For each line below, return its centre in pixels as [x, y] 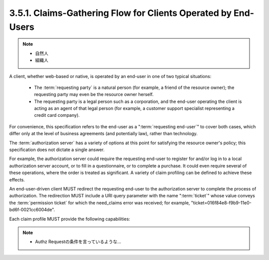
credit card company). [57, 115]
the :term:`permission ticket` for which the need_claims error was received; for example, [100, 203]
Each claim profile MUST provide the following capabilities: [70, 219]
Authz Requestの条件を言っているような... [78, 242]
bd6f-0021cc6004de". [32, 210]
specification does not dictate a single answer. [57, 150]
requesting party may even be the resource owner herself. [94, 94]
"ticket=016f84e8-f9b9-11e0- [221, 203]
